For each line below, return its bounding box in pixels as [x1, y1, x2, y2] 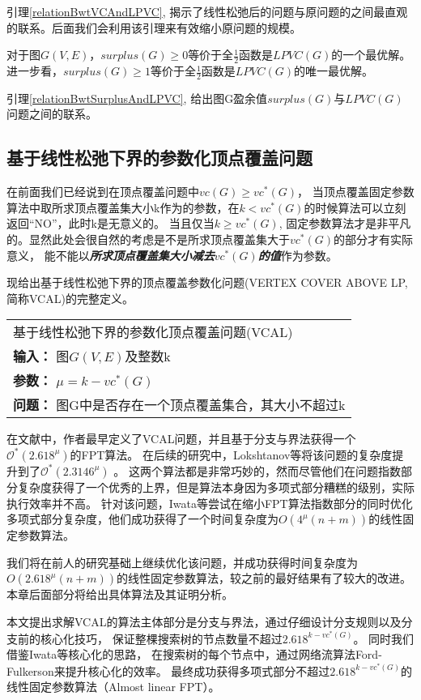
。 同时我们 [353, 630, 415, 647]
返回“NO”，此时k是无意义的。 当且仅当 [6, 215, 215, 232]
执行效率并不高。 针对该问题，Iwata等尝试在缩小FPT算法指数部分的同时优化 [6, 494, 413, 511]
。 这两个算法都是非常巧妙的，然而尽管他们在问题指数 [113, 462, 401, 479]
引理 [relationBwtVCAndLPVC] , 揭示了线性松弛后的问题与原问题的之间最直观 [6, 3, 408, 19]
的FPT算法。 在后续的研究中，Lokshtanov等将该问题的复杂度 [70, 446, 393, 463]
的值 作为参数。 [257, 246, 338, 263]
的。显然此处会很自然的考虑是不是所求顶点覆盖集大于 [6, 231, 290, 248]
